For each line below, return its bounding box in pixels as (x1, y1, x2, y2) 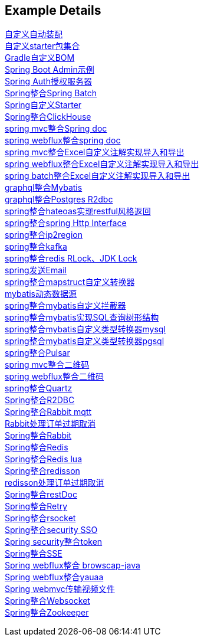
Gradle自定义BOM (5, 53, 75, 63)
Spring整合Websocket (5, 596, 90, 606)
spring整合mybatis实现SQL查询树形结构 (5, 312, 159, 323)
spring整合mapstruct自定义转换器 (5, 277, 135, 287)
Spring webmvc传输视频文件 (5, 584, 115, 594)
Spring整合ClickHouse (5, 112, 91, 122)
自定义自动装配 (5, 29, 62, 40)
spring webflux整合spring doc (5, 135, 121, 146)
